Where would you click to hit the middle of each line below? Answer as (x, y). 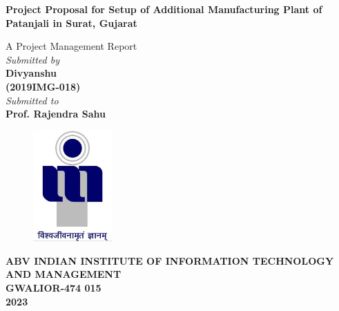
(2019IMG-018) (43, 86)
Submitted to (32, 100)
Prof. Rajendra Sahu (56, 114)
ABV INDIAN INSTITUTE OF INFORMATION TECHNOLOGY (170, 260)
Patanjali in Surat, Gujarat (71, 22)
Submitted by (33, 59)
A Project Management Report (71, 46)
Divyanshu (31, 73)
